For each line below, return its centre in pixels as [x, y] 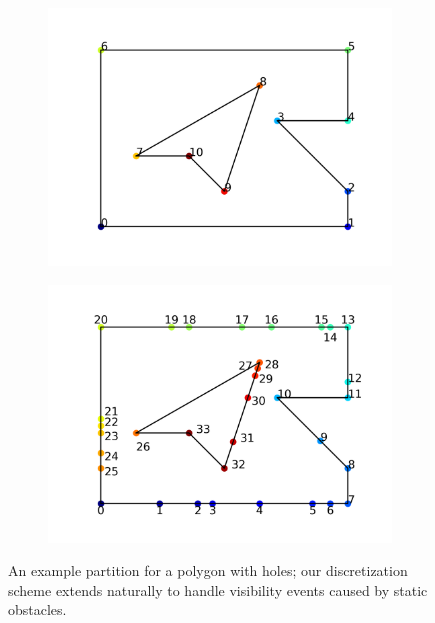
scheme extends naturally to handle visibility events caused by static [218, 589]
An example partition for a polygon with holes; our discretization [208, 570]
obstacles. [37, 609]
